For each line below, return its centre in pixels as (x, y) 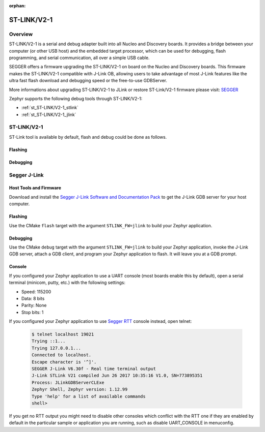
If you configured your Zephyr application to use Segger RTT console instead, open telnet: (101, 321)
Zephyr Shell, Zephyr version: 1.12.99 (79, 389)
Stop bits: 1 (32, 312)
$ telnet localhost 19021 (63, 334)
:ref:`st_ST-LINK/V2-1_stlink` (50, 108)
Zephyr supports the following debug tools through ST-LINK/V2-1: (76, 98)
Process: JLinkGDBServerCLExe (68, 382)
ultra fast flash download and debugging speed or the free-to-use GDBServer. (88, 81)
